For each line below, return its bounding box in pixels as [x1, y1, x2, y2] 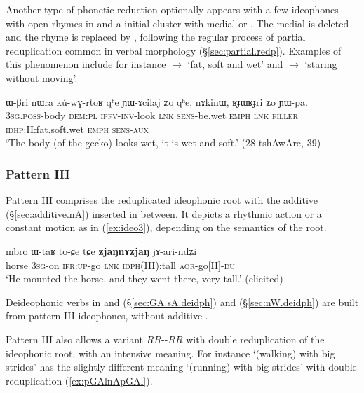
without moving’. [6, 70, 78, 85]
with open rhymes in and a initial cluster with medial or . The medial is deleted [6, 15, 349, 30]
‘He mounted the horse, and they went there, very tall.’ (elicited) [6, 271, 283, 286]
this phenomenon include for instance [6, 57, 166, 71]
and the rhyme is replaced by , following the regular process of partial [6, 29, 306, 44]
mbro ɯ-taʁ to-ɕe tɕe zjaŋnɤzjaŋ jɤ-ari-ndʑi [6, 243, 197, 258]
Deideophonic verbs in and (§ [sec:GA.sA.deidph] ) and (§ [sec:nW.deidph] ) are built [6, 294, 359, 309]
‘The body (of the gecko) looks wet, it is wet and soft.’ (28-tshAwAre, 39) [6, 135, 321, 150]
